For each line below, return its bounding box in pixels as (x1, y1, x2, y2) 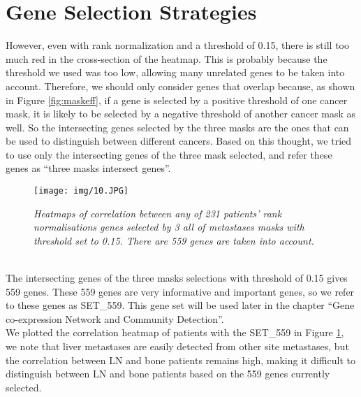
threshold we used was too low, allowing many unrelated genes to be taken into (6, 65, 345, 80)
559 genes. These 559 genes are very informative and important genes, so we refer (6, 284, 355, 298)
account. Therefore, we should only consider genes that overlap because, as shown (6, 78, 355, 93)
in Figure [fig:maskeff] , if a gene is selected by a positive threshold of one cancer (6, 92, 348, 107)
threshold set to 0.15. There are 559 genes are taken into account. (34, 233, 314, 247)
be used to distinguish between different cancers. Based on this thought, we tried (6, 133, 352, 148)
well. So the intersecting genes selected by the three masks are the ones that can (6, 120, 349, 134)
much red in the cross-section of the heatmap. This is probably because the (6, 51, 327, 66)
